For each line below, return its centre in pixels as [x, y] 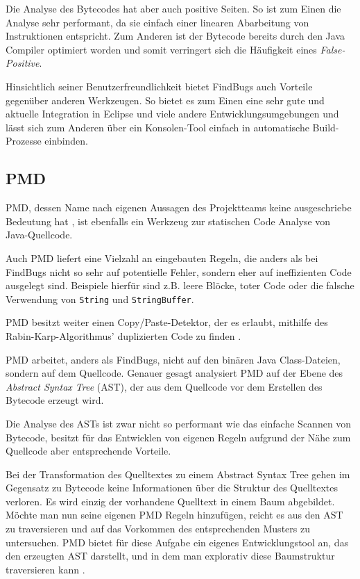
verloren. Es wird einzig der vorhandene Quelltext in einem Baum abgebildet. [170, 501]
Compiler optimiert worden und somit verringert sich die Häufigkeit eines [161, 49]
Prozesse [24, 141]
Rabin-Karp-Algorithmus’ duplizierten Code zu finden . [123, 335]
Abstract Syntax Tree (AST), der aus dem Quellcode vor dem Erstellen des [164, 386]
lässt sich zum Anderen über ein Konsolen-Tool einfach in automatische [157, 127]
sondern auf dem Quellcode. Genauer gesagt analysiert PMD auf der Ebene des [174, 373]
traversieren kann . [45, 569]
